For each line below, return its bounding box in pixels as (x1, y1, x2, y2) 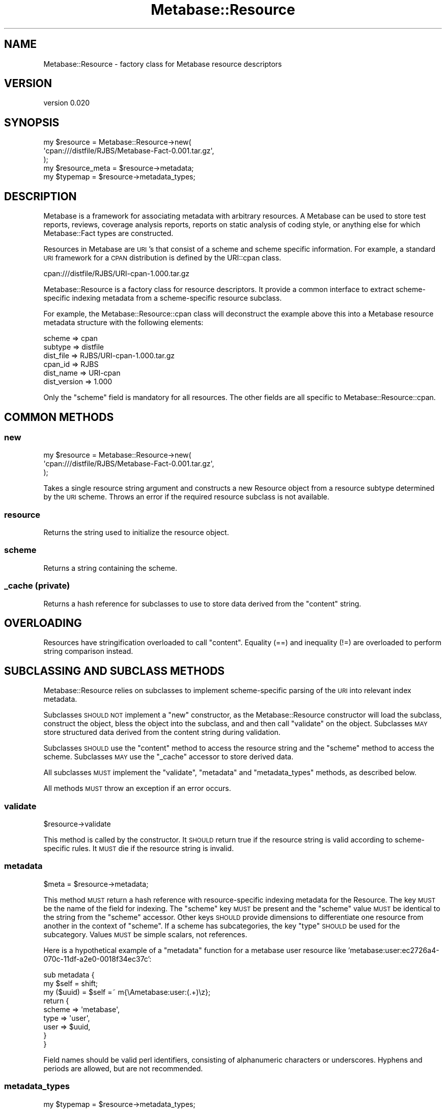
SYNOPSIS (4, 116, 60, 129)
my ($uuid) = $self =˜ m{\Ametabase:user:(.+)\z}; (43, 987, 211, 996)
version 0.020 (43, 98, 90, 108)
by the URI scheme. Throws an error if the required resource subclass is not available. (43, 492, 329, 501)
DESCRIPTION (4, 190, 77, 203)
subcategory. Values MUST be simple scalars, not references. (43, 930, 247, 939)
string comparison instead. (43, 647, 133, 656)
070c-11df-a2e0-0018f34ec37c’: (43, 954, 152, 963)
